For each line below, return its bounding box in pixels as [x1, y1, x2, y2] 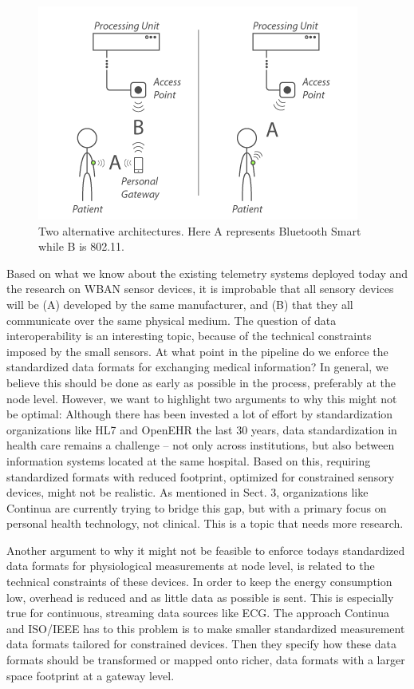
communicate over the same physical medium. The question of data [6, 311, 337, 328]
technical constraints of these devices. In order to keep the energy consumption [6, 573, 392, 590]
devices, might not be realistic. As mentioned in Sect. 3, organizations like [6, 484, 369, 501]
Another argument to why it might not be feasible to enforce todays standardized [6, 541, 405, 558]
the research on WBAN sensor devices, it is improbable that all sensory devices [6, 280, 394, 297]
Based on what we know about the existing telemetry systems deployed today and [6, 264, 408, 281]
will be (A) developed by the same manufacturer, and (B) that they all [6, 295, 353, 312]
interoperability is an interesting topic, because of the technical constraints [6, 327, 372, 344]
